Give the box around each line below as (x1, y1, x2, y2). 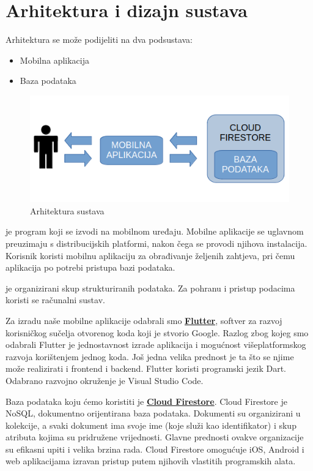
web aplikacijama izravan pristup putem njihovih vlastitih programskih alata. (6, 454, 296, 467)
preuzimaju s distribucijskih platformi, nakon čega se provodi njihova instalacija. (6, 236, 307, 249)
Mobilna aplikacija (20, 53, 90, 66)
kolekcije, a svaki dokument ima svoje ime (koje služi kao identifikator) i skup (6, 418, 296, 431)
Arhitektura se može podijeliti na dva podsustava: (6, 33, 193, 46)
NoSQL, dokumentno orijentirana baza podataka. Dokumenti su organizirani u (6, 407, 301, 420)
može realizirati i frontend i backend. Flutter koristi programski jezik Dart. (6, 362, 286, 375)
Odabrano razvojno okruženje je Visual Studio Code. (6, 374, 204, 386)
